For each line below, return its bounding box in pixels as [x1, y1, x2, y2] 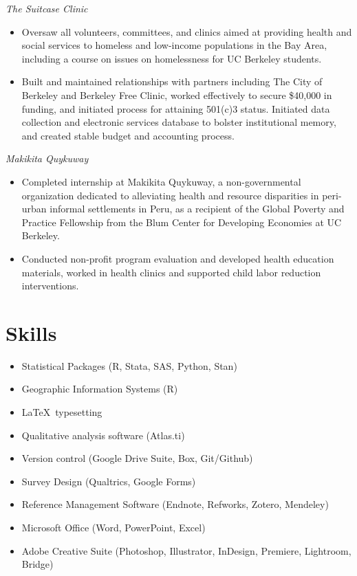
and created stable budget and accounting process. [21, 128, 235, 142]
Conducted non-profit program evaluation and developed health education [21, 251, 334, 265]
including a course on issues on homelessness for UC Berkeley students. [21, 51, 322, 65]
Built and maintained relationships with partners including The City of [21, 74, 323, 89]
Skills [6, 318, 57, 346]
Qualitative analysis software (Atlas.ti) [21, 428, 185, 442]
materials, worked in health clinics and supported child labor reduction [21, 265, 321, 279]
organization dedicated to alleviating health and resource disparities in [21, 188, 319, 202]
